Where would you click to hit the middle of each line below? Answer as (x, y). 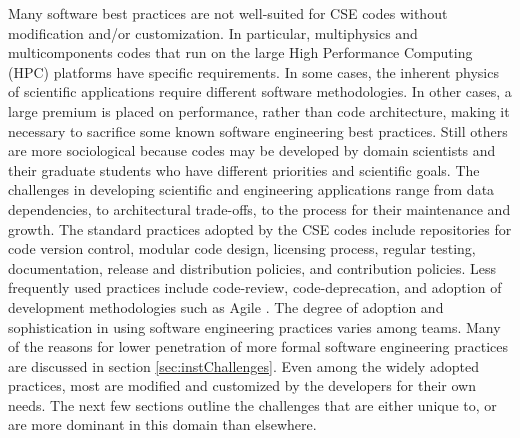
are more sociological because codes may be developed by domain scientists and (252, 150)
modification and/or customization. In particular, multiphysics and (213, 32)
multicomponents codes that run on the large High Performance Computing (240, 52)
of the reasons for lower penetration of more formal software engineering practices (258, 346)
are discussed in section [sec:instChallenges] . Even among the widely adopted (243, 365)
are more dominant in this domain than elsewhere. (162, 424)
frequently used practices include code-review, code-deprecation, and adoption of (255, 287)
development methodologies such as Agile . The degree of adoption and (226, 306)
